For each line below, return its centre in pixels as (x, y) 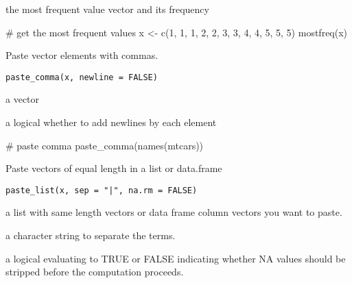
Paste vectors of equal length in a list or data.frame (114, 168)
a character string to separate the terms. (91, 235)
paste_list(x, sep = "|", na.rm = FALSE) (102, 190)
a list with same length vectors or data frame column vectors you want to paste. (174, 212)
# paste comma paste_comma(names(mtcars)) (105, 145)
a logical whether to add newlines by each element (111, 122)
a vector (23, 99)
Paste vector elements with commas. (82, 55)
